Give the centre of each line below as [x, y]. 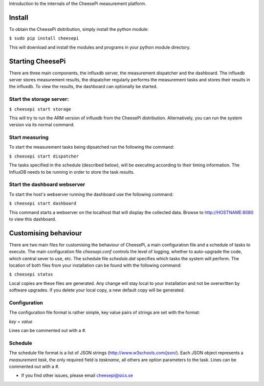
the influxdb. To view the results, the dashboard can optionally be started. [83, 87]
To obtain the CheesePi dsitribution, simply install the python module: [79, 29]
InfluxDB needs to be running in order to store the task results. [72, 172]
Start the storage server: [39, 99]
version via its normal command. [42, 125]
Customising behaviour [45, 233]
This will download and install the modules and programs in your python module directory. [100, 47]
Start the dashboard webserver [47, 184]
